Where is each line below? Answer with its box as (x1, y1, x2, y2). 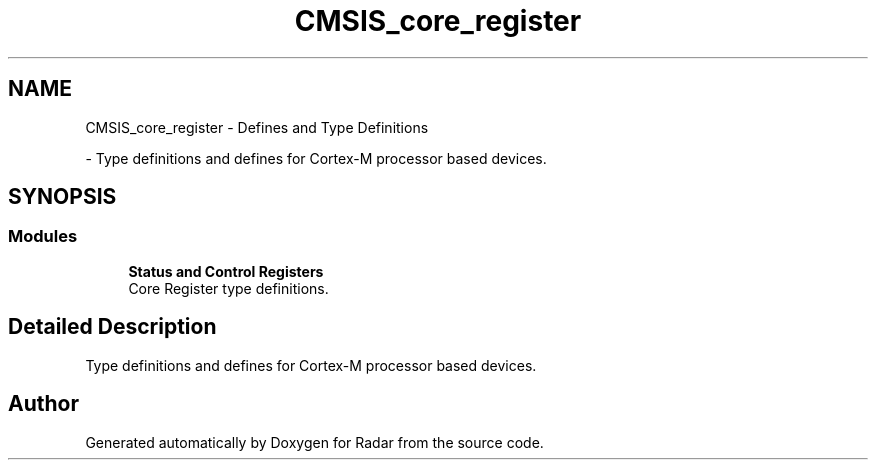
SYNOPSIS (8, 184, 117, 210)
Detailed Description (8, 314, 217, 340)
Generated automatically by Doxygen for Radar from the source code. (85, 433, 544, 451)
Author (8, 391, 79, 417)
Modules (8, 226, 78, 247)
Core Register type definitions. (128, 279, 329, 297)
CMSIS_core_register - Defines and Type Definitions (85, 118, 429, 136)
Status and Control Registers (128, 262, 324, 280)
